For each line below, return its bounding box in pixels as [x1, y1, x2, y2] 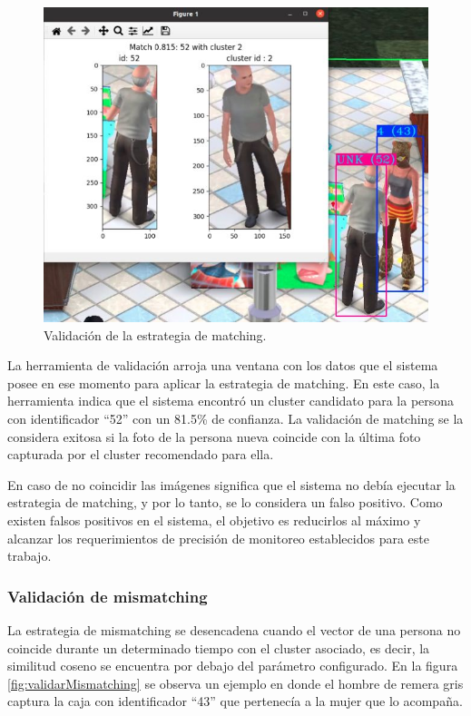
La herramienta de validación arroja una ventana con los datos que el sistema [7, 356, 438, 375]
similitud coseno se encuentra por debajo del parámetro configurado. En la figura [7, 656, 458, 675]
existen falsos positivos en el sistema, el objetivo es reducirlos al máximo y [7, 510, 421, 529]
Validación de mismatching [7, 584, 208, 607]
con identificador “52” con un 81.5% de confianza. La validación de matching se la [7, 408, 464, 427]
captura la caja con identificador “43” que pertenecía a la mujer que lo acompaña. [7, 691, 463, 711]
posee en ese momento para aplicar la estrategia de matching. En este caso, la [7, 373, 440, 392]
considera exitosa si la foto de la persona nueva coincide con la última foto [7, 427, 421, 446]
